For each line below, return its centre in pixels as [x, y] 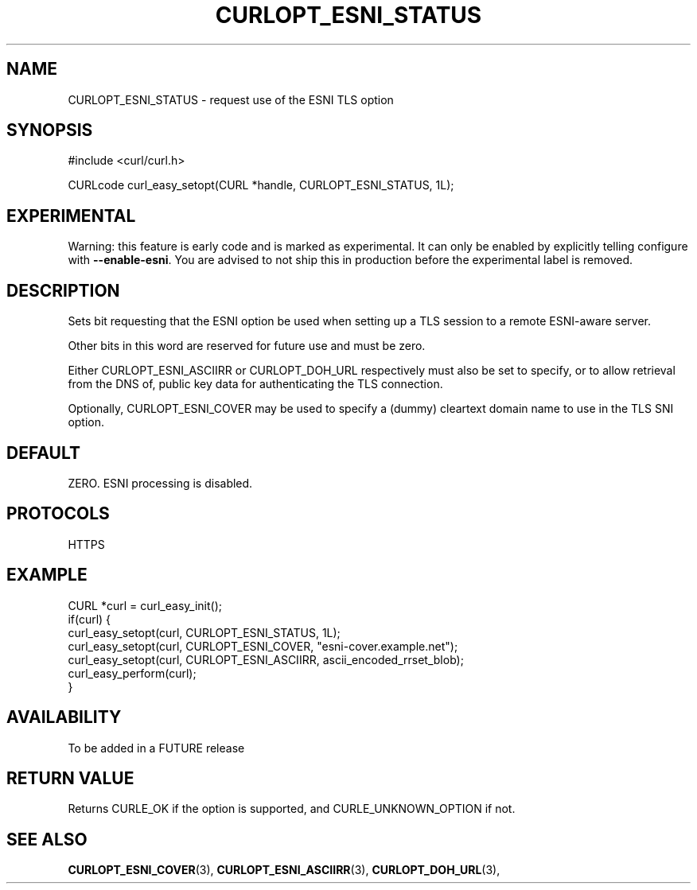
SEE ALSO [47, 839]
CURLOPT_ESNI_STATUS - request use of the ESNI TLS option [231, 99]
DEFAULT [43, 453]
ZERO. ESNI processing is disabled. [160, 483]
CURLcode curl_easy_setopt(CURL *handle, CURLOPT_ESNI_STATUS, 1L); [261, 185]
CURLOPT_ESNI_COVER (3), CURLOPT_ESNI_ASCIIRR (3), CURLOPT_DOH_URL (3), [284, 870]
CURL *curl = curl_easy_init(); [145, 605]
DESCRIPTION [63, 290]
